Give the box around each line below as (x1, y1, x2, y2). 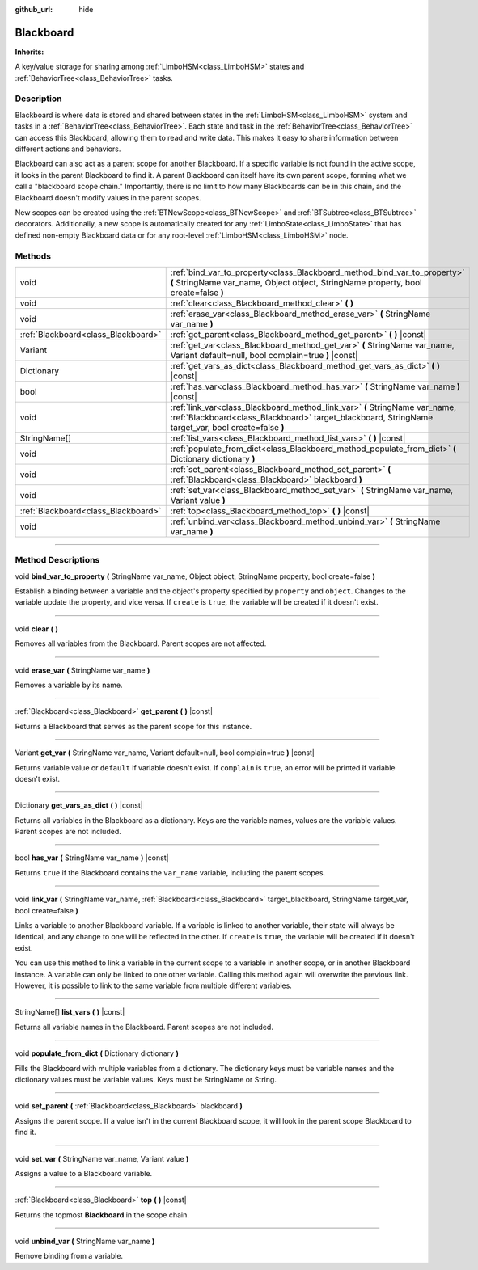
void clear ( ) (15, 623, 58, 634)
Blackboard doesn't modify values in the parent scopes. (15, 192, 201, 202)
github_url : (15, 5, 53, 14)
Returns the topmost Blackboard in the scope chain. (15, 1209, 190, 1220)
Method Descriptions (15, 555, 100, 566)
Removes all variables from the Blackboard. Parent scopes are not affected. (15, 639, 267, 648)
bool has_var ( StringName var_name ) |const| (15, 853, 169, 863)
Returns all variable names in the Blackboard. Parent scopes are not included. (15, 1022, 274, 1032)
